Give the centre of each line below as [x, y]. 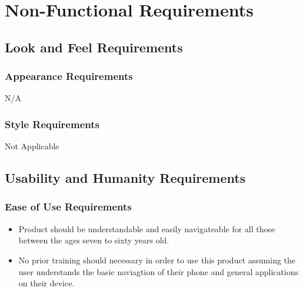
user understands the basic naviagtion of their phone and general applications [159, 271]
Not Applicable [32, 146]
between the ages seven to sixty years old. [94, 240]
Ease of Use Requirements [68, 207]
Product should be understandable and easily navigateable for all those [147, 228]
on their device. [46, 283]
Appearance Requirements [69, 76]
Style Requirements [52, 124]
